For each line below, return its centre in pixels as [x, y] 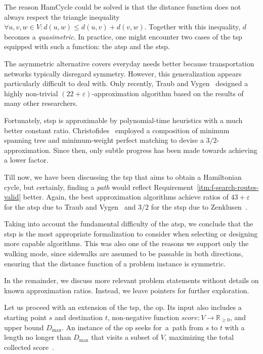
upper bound [24, 327]
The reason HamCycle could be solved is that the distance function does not [123, 7]
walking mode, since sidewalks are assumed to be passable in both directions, [124, 253]
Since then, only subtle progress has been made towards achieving [155, 150]
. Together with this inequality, [192, 27]
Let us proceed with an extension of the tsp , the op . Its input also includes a [123, 307]
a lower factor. [26, 160]
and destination [79, 317]
